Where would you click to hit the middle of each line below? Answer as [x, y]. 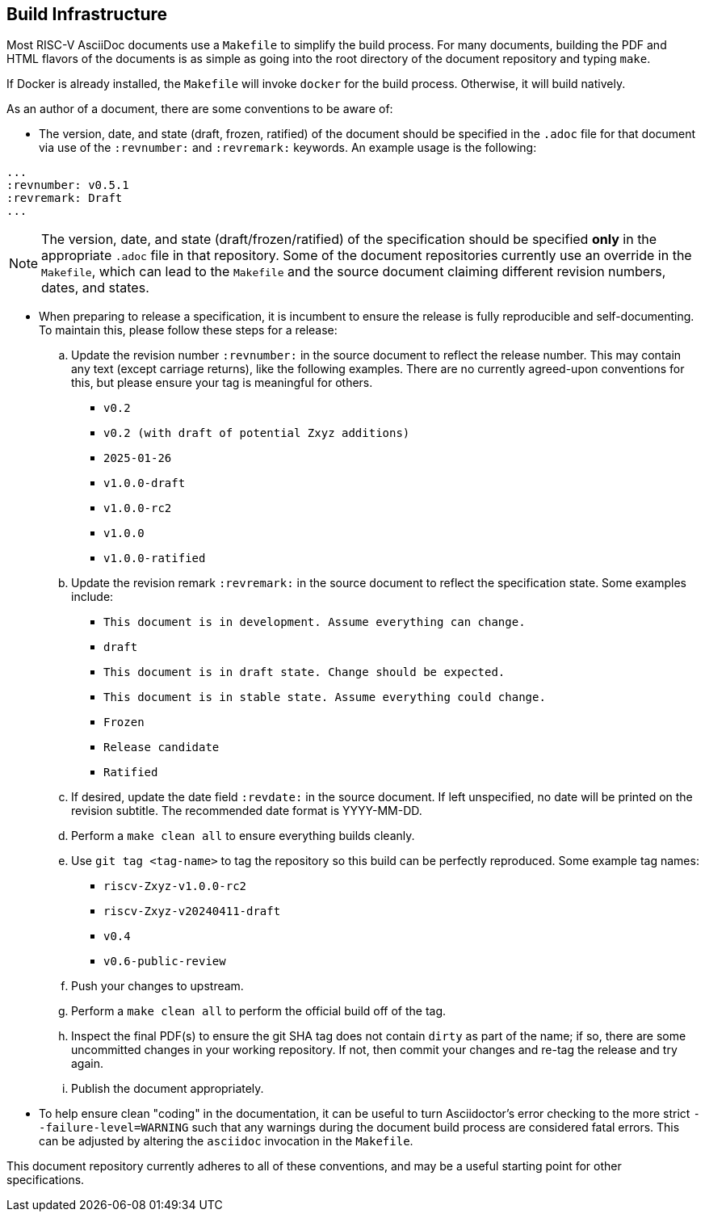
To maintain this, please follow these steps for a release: [188, 330]
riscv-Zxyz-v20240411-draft [192, 911]
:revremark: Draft [65, 198]
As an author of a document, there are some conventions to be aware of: [200, 109]
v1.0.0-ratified [155, 559]
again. [88, 1064]
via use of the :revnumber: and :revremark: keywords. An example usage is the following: [288, 148]
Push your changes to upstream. [157, 986]
